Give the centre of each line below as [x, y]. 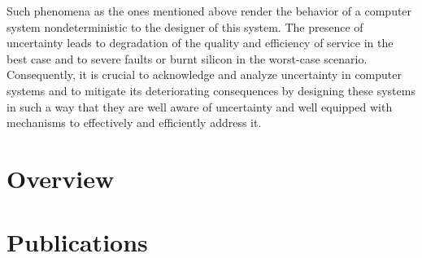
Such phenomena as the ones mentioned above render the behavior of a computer [209, 11]
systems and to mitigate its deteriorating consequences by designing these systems [211, 90]
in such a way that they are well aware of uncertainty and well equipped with [200, 106]
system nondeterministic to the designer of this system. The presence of [185, 26]
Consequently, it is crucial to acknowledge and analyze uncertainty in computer [204, 74]
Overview [61, 178]
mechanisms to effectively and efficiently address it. [134, 122]
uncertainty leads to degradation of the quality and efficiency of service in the [200, 43]
